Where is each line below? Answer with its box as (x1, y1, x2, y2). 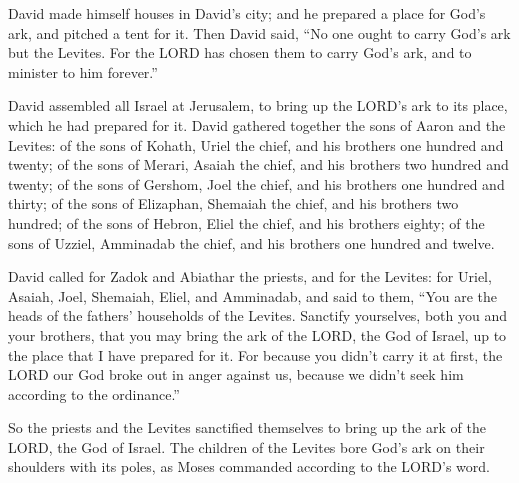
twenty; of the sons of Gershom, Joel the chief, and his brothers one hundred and (8, 173, 505, 194)
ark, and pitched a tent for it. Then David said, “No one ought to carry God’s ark (8, 22, 511, 43)
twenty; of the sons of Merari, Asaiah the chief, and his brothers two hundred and (8, 154, 509, 175)
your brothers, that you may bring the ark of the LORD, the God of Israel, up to (8, 324, 507, 345)
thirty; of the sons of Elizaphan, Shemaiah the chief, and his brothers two (8, 193, 459, 214)
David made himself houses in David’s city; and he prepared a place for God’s (8, 3, 486, 23)
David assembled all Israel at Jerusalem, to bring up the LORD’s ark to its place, (8, 95, 508, 116)
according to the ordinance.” (8, 383, 180, 404)
